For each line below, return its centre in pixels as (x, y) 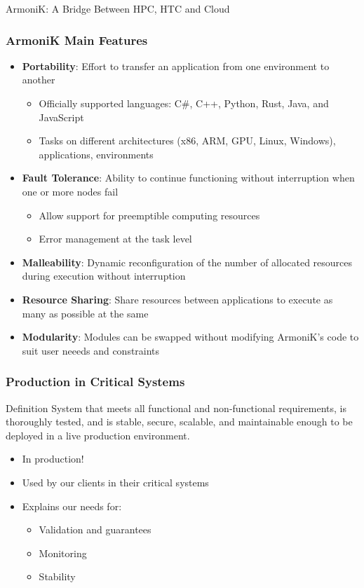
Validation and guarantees (95, 529)
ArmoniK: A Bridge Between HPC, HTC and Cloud (118, 8)
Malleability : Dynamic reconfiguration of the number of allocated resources (187, 262)
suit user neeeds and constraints (91, 350)
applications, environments (96, 154)
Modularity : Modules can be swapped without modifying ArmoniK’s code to (190, 337)
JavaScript (61, 117)
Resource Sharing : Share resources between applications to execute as (177, 299)
